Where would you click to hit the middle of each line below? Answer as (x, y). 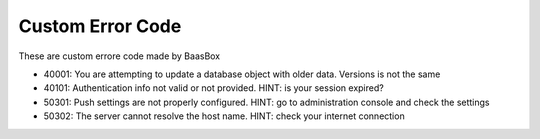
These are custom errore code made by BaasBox (119, 56)
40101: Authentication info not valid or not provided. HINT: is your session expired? (213, 88)
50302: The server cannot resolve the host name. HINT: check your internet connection (224, 116)
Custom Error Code (100, 26)
